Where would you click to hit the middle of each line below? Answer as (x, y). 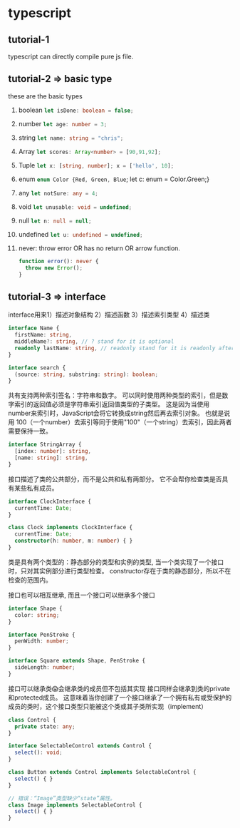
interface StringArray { (45, 445)
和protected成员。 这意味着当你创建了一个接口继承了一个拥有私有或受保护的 (120, 697)
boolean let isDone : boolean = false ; (76, 110)
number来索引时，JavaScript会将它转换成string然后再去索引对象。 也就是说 (119, 413)
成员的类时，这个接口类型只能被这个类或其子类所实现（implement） (108, 706)
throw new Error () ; (54, 268)
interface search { (37, 368)
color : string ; (37, 615)
